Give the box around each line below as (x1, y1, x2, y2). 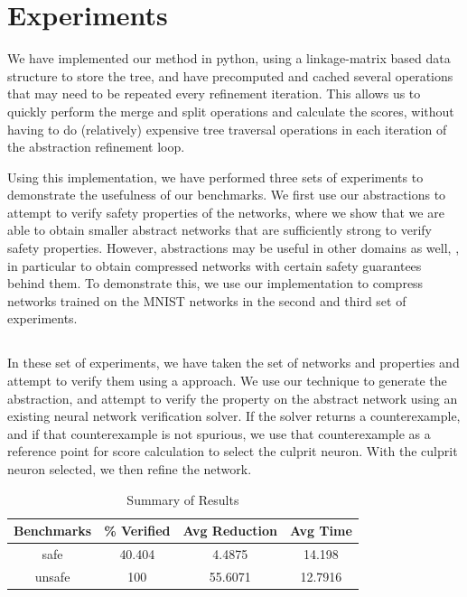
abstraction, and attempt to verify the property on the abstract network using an (7, 388, 458, 407)
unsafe (34, 566, 70, 585)
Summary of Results (126, 490, 239, 508)
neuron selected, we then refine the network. (7, 459, 252, 478)
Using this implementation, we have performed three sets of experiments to (7, 167, 424, 186)
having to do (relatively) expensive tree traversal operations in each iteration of (7, 119, 447, 138)
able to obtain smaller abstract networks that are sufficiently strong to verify (7, 220, 432, 239)
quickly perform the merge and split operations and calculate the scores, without (7, 101, 454, 120)
